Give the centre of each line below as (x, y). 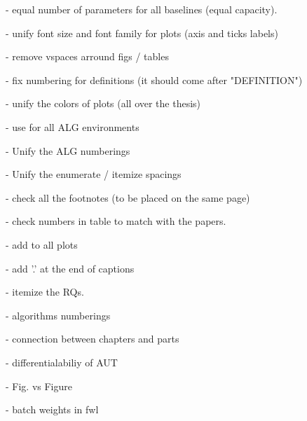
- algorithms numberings (58, 315)
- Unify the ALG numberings (68, 150)
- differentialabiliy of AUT (62, 362)
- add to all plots (42, 244)
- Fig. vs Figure (39, 386)
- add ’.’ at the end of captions (70, 268)
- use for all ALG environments (73, 126)
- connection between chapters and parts (93, 339)
